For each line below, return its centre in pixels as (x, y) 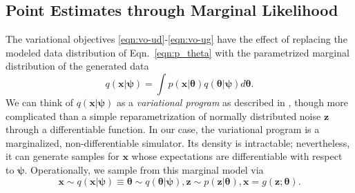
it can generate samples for (63, 156)
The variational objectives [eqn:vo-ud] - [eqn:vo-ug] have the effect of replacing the (176, 39)
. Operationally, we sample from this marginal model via (144, 169)
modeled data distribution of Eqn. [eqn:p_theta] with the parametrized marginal (177, 52)
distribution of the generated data (77, 66)
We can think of (40, 102)
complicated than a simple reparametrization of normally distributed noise (163, 115)
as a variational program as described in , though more (232, 102)
